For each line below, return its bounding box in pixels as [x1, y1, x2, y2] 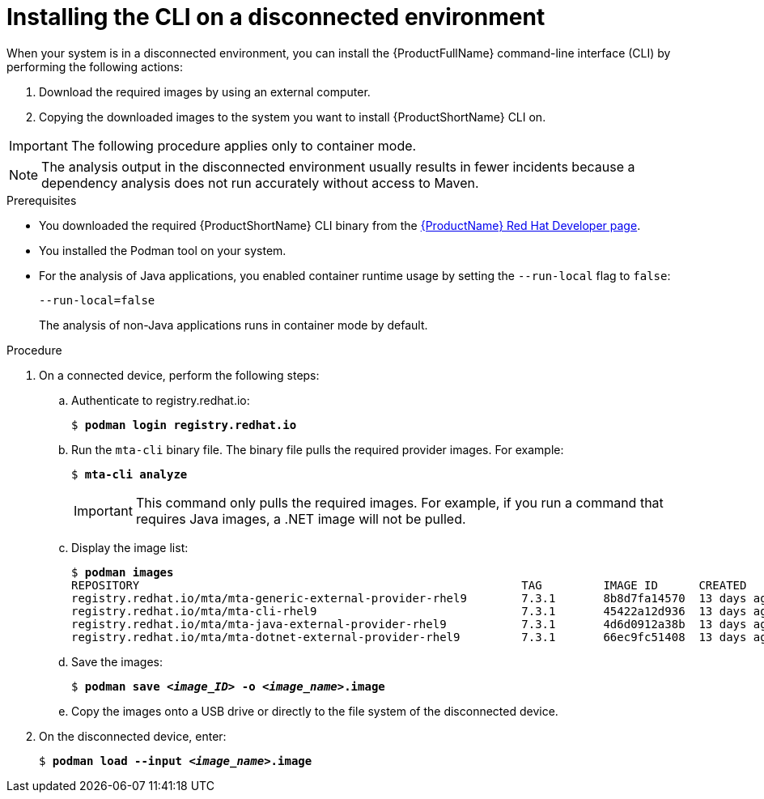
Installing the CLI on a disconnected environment [6, 3, 545, 31]
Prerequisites [6, 193, 77, 207]
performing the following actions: [6, 59, 183, 74]
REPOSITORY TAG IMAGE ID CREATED [71, 578, 747, 592]
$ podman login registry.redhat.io [71, 418, 297, 431]
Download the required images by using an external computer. [39, 84, 371, 99]
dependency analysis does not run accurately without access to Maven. [41, 174, 479, 191]
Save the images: [71, 654, 163, 669]
